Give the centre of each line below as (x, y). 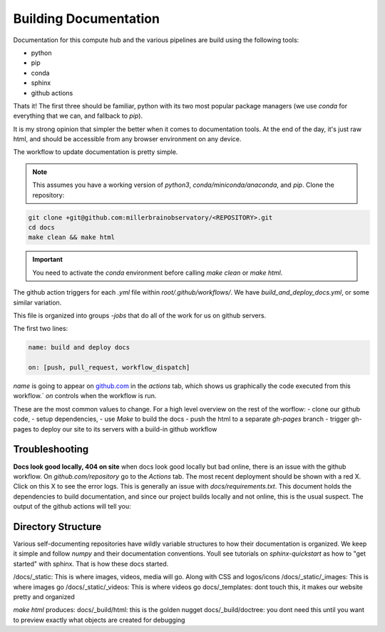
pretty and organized (44, 596)
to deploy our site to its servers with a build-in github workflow (125, 429)
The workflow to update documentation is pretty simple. (96, 152)
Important (48, 260)
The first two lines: (41, 329)
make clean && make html (72, 238)
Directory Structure (57, 527)
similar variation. (37, 302)
